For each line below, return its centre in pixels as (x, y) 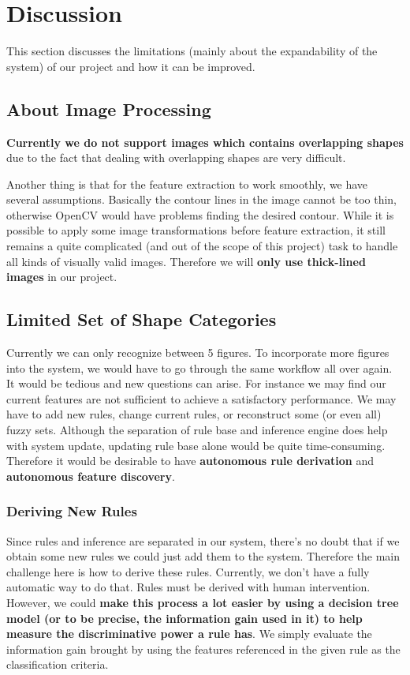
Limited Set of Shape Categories (142, 319)
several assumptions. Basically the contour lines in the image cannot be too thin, (201, 199)
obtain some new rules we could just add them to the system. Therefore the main (203, 556)
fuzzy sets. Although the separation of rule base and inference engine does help (197, 430)
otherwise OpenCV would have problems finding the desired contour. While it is (200, 214)
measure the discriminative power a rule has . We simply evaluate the (189, 634)
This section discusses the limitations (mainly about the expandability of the (192, 51)
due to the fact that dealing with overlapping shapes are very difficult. (176, 157)
